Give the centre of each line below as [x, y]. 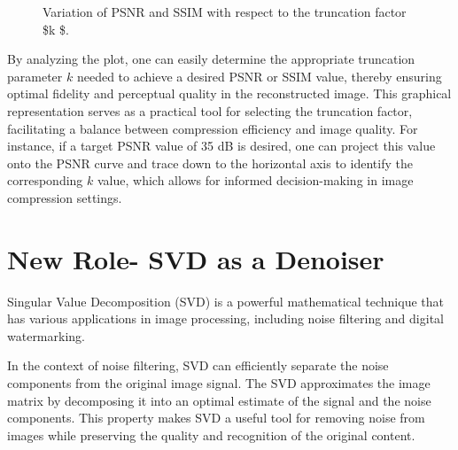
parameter [35, 76]
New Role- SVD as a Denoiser [196, 258]
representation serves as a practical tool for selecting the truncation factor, [210, 110]
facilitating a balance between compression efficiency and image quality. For [213, 128]
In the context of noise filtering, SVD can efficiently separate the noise [198, 365]
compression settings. [65, 197]
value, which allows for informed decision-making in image [255, 180]
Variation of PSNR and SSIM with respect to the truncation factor [225, 12]
